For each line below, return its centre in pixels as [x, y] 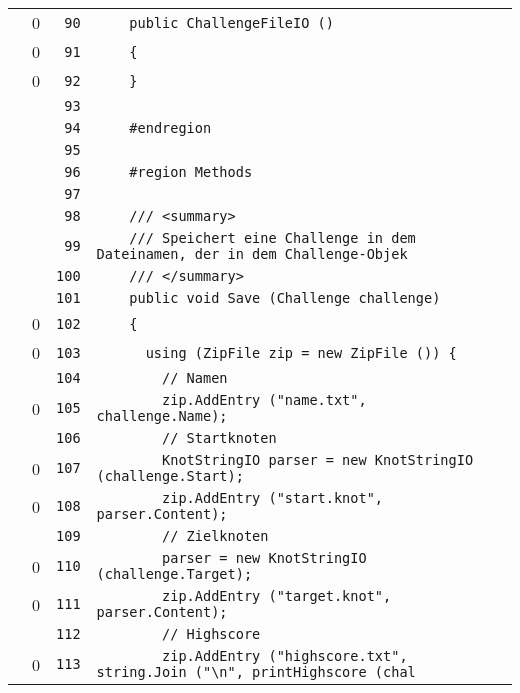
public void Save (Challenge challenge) [285, 298]
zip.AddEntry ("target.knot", [277, 596]
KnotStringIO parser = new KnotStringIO [318, 460]
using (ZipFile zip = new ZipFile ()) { [301, 352]
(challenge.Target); [174, 574]
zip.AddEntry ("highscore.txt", [285, 656]
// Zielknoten [215, 536]
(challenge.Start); [170, 476]
